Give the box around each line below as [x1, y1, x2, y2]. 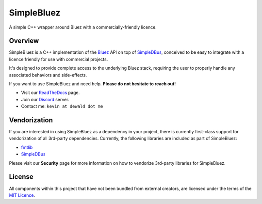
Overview [9, 37, 39, 45]
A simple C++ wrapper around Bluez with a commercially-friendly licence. [9, 24, 157, 30]
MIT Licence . [9, 192, 35, 198]
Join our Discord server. [21, 96, 69, 102]
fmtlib [21, 144, 33, 150]
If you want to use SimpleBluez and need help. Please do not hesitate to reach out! [9, 81, 176, 87]
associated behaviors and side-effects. [9, 72, 87, 78]
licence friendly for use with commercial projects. [9, 56, 108, 62]
